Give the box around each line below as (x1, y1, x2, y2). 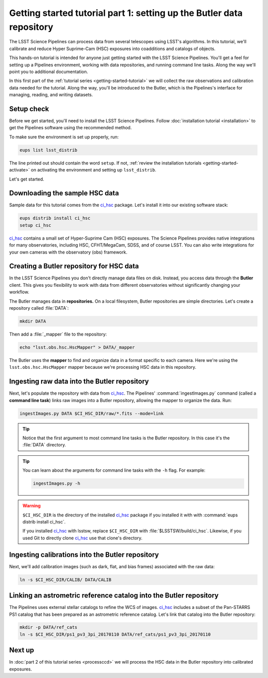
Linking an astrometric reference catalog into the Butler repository (9, 592, 219, 600)
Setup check (9, 104, 49, 113)
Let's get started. (9, 176, 45, 182)
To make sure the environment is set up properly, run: (9, 134, 119, 140)
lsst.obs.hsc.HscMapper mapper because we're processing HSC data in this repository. (9, 364, 197, 370)
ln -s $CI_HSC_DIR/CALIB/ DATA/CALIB (19, 577, 112, 583)
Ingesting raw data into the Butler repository (9, 377, 149, 386)
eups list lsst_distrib (19, 147, 78, 153)
